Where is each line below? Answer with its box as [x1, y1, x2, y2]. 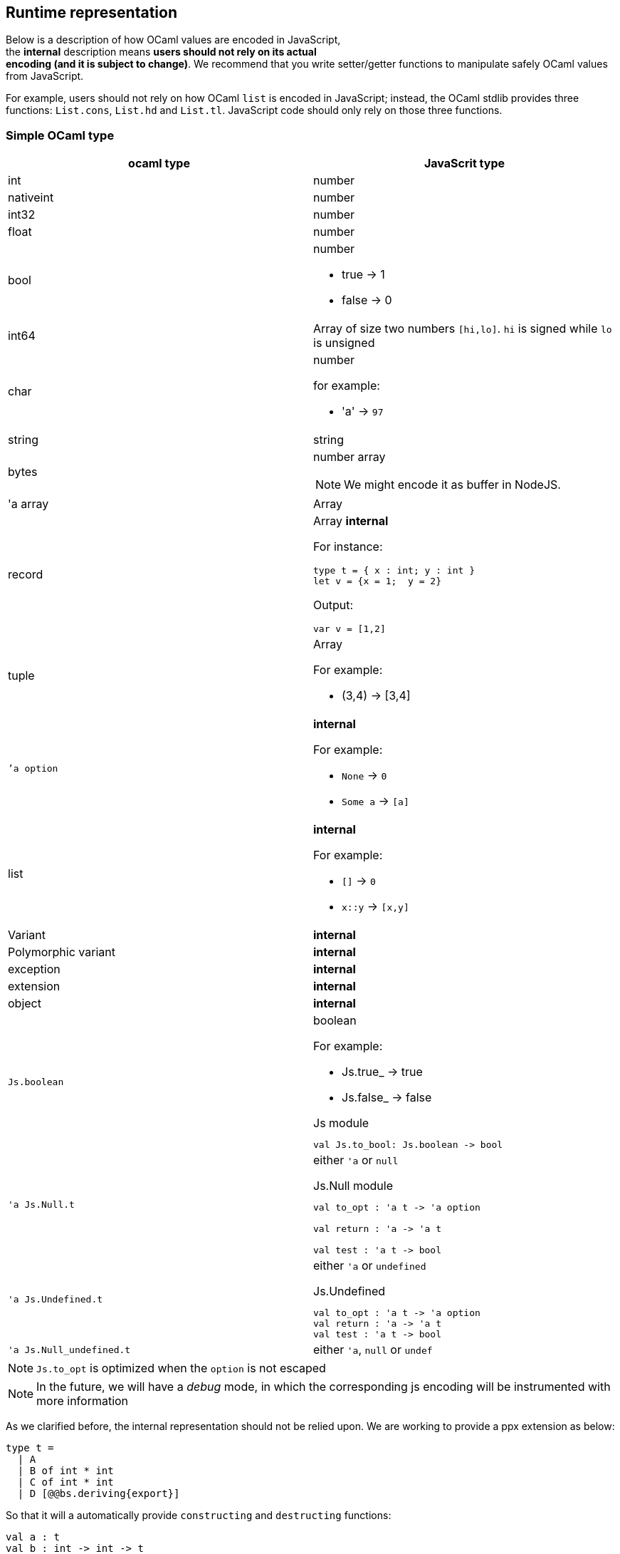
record [8, 566, 43, 581]
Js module [313, 1116, 369, 1131]
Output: [313, 598, 354, 613]
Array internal [313, 514, 389, 529]
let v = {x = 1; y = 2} [313, 576, 442, 587]
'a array [8, 497, 49, 512]
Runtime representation [6, 4, 177, 21]
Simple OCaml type [6, 128, 115, 143]
